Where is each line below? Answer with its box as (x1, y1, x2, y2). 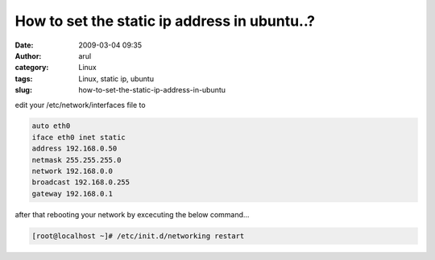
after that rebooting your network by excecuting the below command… (14, 209, 250, 219)
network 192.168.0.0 (31, 167, 113, 176)
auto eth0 (31, 122, 71, 130)
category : (14, 63, 49, 72)
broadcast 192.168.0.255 (31, 178, 130, 187)
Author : (14, 51, 42, 60)
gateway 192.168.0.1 (31, 189, 113, 198)
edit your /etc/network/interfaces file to (14, 100, 146, 109)
